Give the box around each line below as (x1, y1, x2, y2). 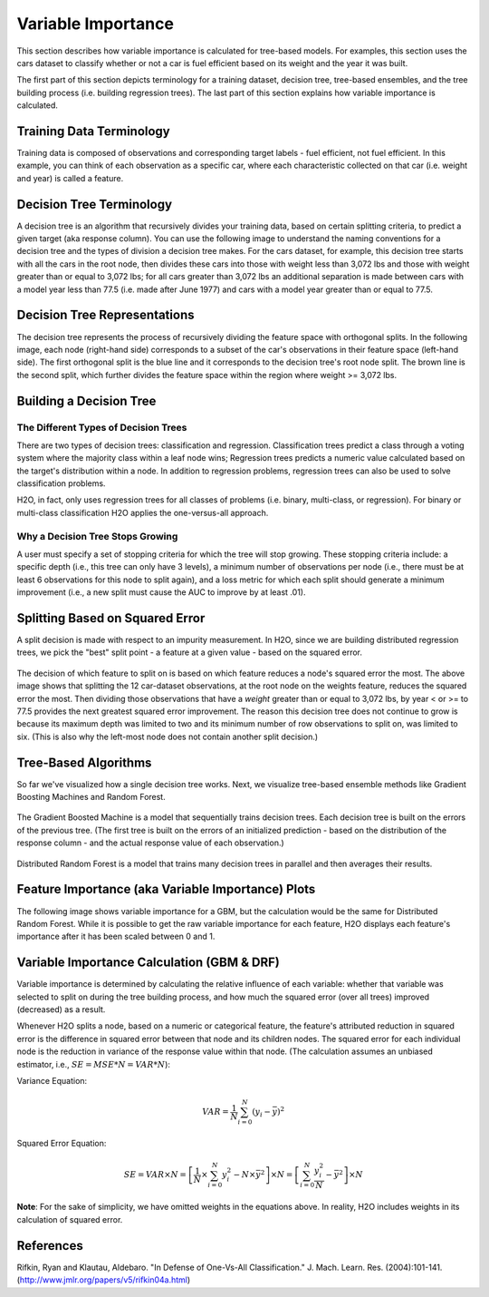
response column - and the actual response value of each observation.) (16, 837, 284, 848)
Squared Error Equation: (16, 1137, 107, 1148)
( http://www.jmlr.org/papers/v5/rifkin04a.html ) (16, 1274, 191, 1285)
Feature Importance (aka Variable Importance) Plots (16, 882, 316, 897)
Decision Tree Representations (16, 307, 195, 323)
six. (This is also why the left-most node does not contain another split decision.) (16, 731, 319, 742)
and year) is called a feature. (16, 172, 124, 183)
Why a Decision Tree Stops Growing (16, 530, 178, 542)
